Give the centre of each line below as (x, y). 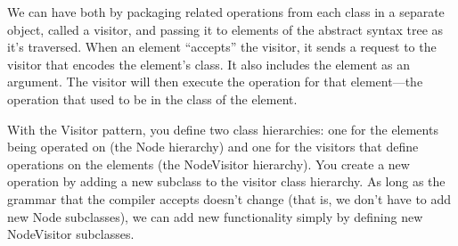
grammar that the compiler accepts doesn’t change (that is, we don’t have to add (229, 198)
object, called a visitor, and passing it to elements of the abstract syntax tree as (225, 29)
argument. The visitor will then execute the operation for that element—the (215, 82)
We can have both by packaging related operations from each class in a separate (226, 12)
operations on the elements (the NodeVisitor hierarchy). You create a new (209, 164)
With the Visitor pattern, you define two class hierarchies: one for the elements (223, 129)
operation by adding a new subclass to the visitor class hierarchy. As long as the (226, 181)
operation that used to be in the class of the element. (152, 98)
